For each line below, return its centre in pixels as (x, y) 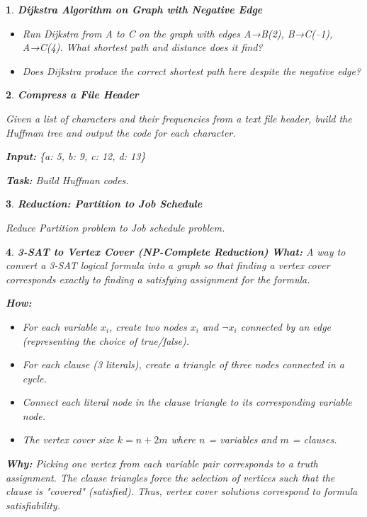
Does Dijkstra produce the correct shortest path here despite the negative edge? (192, 70)
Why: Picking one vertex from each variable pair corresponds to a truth (162, 464)
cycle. (34, 378)
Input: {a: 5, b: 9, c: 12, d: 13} (76, 156)
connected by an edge (286, 326)
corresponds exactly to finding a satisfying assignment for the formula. (158, 279)
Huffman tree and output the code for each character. (121, 132)
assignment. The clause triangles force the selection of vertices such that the (170, 477)
